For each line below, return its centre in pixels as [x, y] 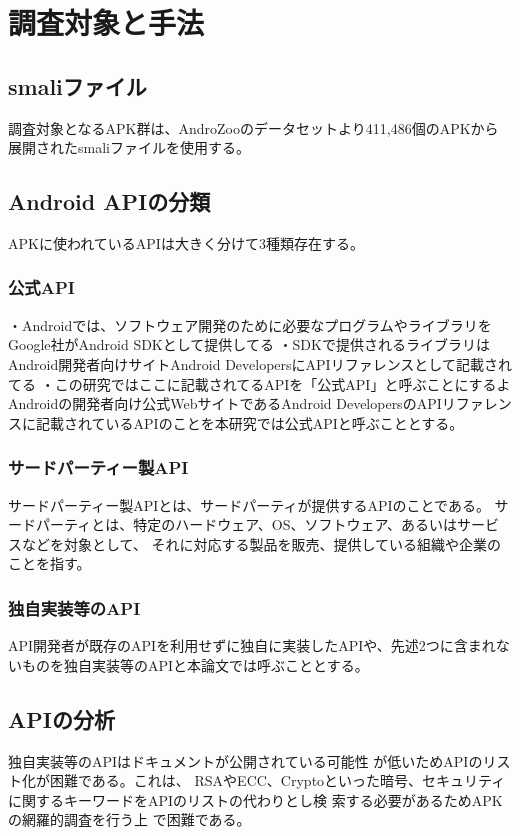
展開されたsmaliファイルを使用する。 [129, 147]
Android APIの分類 [109, 201]
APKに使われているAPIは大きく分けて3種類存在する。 [186, 242]
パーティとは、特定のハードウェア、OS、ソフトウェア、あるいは [246, 524]
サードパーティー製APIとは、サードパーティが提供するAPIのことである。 [249, 504]
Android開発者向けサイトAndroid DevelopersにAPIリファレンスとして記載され [260, 363]
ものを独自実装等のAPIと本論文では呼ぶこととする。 [195, 664]
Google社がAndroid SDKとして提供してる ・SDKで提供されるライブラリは [249, 344]
